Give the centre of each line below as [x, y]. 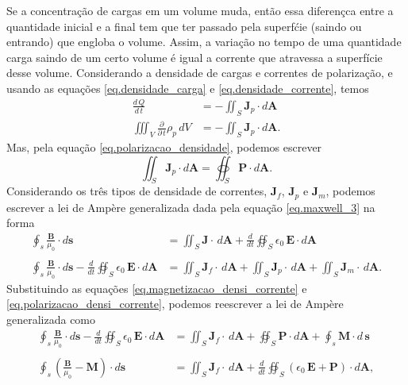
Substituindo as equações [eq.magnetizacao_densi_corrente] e [157, 288]
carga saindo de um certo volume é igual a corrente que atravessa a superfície [194, 57]
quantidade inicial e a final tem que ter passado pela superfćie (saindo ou [184, 26]
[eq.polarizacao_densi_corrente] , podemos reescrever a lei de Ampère [175, 304]
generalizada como [51, 319]
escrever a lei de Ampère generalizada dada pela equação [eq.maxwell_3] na [191, 207]
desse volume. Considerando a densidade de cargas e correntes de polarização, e [200, 73]
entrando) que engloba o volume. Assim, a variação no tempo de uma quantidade [204, 42]
